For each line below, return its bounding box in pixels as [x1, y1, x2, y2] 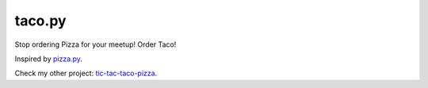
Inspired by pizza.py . [14, 54, 83, 63]
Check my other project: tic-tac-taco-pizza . [14, 68, 158, 78]
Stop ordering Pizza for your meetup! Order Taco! [14, 40, 177, 49]
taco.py [14, 12, 67, 29]
